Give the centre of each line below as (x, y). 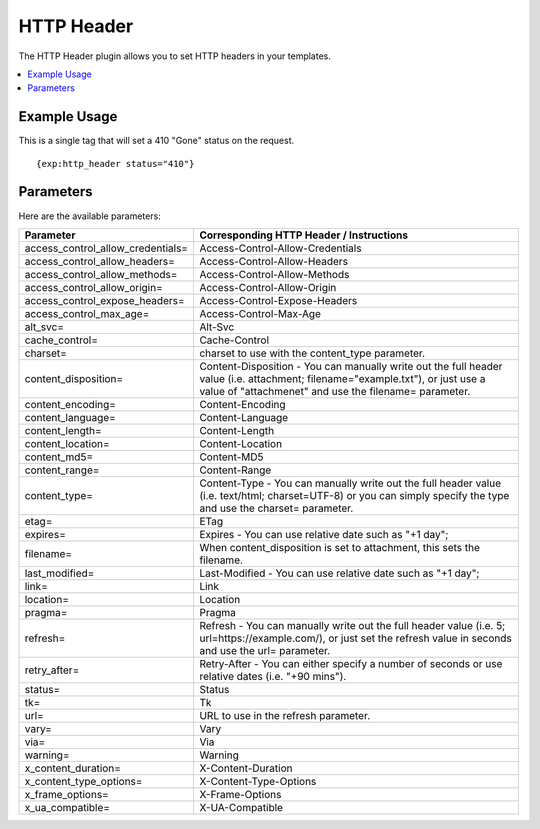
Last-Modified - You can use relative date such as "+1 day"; (339, 573)
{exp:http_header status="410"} (115, 163)
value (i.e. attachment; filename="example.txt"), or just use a (342, 378)
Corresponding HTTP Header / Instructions (304, 235)
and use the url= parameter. (265, 650)
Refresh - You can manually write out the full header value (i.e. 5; (352, 625)
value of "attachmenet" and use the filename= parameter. (335, 391)
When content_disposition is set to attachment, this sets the (339, 547)
